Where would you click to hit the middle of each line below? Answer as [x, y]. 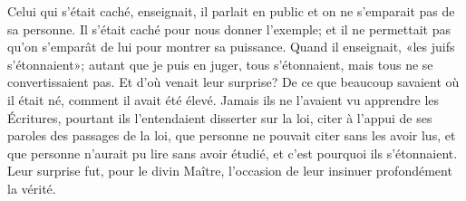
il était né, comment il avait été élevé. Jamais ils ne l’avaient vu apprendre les [223, 99]
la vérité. [32, 188]
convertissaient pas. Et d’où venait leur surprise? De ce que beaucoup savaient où [233, 82]
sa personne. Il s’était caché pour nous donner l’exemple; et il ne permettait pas [229, 29]
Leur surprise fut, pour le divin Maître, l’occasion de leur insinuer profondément [230, 171]
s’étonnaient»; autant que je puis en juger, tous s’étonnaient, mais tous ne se [220, 64]
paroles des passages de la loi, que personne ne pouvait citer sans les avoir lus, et [232, 135]
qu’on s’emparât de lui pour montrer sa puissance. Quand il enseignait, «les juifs [231, 47]
